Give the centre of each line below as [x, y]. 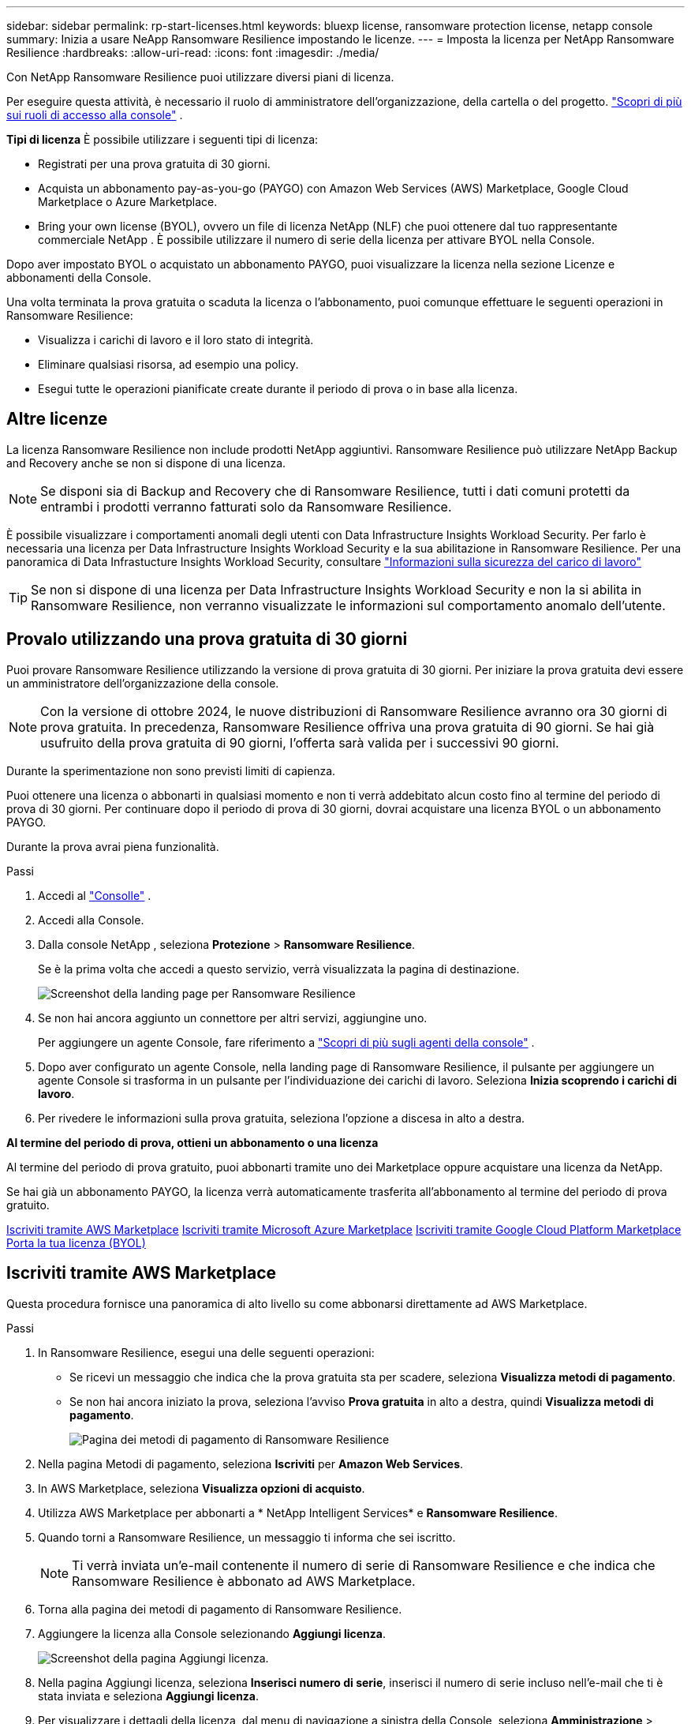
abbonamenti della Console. [79, 277]
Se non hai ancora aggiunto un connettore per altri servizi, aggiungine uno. [233, 1018]
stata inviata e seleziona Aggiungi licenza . [149, 1696]
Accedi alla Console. [91, 920]
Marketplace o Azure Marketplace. [128, 202]
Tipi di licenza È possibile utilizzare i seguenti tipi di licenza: [162, 139]
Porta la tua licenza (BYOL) [76, 1242]
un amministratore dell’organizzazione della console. [143, 683]
